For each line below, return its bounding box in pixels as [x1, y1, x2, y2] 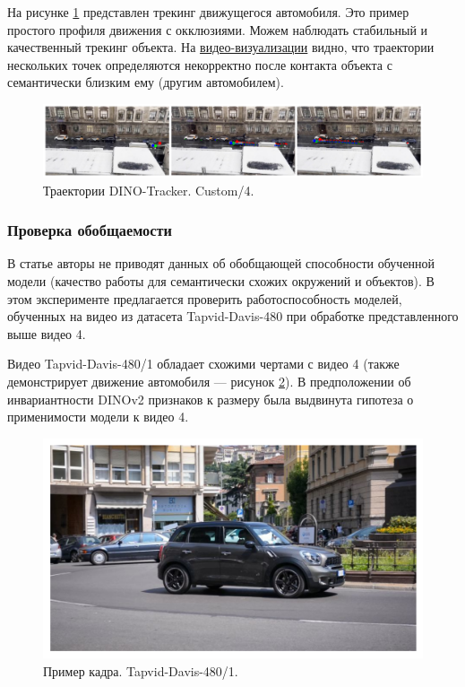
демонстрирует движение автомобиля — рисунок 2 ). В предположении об [7, 371, 411, 390]
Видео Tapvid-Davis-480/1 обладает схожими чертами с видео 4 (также [7, 354, 400, 373]
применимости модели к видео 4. [7, 407, 189, 426]
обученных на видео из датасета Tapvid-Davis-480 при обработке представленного [7, 307, 459, 326]
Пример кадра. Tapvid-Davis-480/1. [43, 661, 238, 680]
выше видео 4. [7, 324, 86, 343]
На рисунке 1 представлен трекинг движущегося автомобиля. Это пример [7, 3, 409, 21]
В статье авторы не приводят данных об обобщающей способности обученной [7, 254, 435, 273]
